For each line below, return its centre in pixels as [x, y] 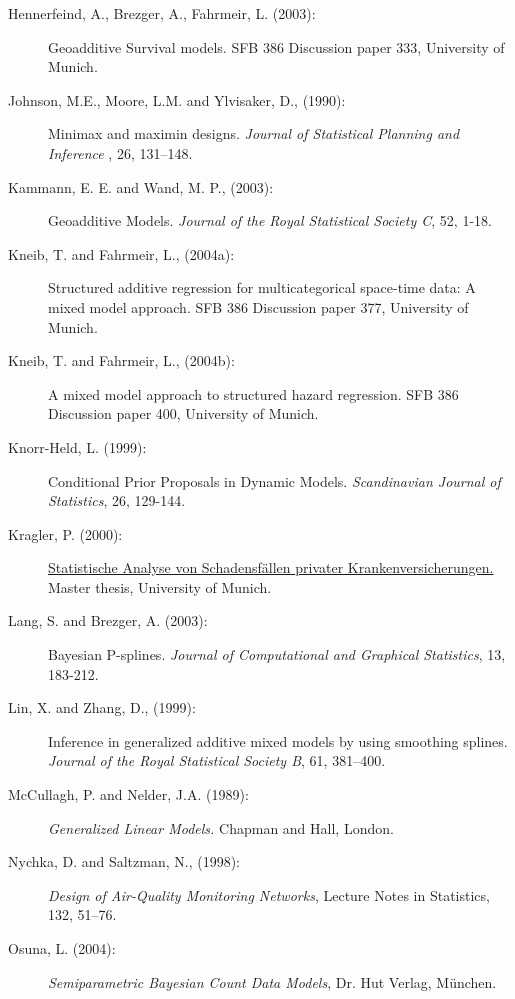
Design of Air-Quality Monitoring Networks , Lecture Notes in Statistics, [269, 894]
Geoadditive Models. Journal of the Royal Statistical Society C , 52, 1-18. [270, 220]
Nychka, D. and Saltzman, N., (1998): [124, 861]
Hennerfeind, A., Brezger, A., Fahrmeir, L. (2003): [162, 13]
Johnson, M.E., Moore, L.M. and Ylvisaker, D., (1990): [177, 99]
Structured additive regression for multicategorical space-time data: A [262, 287]
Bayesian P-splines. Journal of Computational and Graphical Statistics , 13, [277, 654]
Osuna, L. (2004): [62, 948]
